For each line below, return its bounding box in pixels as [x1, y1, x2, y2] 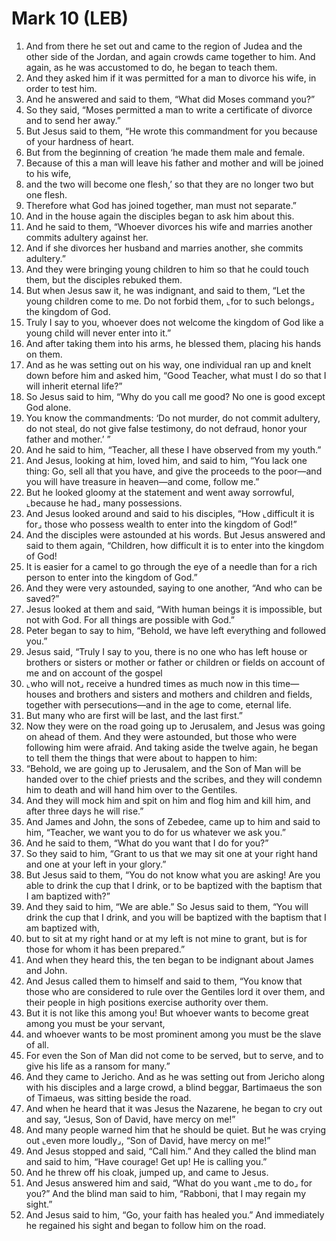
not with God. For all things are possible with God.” [25, 613, 235, 626]
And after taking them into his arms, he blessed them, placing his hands [25, 337, 322, 349]
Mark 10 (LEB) [11, 7, 129, 30]
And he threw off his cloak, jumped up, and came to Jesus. [25, 1166, 269, 1178]
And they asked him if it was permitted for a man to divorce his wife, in [25, 72, 317, 84]
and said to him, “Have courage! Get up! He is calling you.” [25, 1155, 268, 1167]
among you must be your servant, [25, 1017, 166, 1029]
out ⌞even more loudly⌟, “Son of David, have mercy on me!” [25, 1134, 271, 1146]
